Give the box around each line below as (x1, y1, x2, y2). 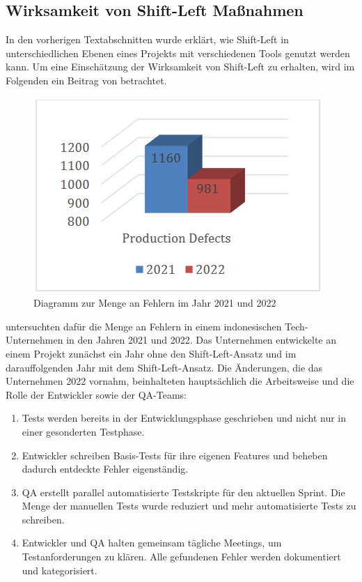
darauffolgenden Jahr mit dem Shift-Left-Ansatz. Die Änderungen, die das (6, 360, 323, 374)
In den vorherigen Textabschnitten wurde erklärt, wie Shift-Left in (6, 32, 289, 47)
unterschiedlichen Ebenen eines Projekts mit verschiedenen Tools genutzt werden (6, 45, 350, 60)
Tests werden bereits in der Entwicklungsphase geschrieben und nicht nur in (22, 411, 346, 425)
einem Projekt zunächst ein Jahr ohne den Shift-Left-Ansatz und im (6, 346, 297, 360)
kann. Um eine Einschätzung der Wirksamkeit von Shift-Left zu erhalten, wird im (6, 59, 355, 74)
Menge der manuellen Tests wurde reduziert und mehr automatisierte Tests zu (22, 498, 356, 513)
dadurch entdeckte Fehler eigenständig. (22, 461, 189, 476)
